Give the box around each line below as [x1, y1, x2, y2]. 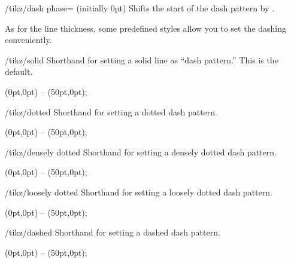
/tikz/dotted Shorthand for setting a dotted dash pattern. [5, 105, 217, 118]
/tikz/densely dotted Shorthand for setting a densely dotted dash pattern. [5, 145, 277, 158]
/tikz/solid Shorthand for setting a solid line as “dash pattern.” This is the [5, 53, 278, 66]
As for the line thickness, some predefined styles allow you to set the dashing [5, 22, 287, 34]
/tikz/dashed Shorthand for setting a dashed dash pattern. [5, 226, 220, 238]
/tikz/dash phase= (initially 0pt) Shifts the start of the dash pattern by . [5, 2, 275, 14]
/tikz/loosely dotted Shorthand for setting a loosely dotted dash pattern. [5, 185, 272, 198]
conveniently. [5, 33, 52, 46]
